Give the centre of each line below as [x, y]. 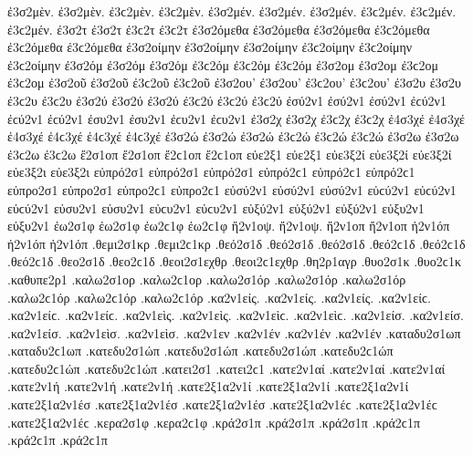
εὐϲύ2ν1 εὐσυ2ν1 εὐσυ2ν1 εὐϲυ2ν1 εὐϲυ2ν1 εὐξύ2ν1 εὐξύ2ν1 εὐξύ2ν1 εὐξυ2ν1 [216, 207]
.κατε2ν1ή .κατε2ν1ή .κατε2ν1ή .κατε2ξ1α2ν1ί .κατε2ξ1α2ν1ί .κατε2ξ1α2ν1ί [208, 386]
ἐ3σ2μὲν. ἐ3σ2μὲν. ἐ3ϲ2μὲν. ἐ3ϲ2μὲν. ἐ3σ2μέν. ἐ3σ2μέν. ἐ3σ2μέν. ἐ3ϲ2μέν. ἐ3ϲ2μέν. [232, 11]
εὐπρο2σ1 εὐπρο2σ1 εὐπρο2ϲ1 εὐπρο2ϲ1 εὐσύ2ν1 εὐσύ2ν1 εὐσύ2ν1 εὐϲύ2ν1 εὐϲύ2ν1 [232, 189]
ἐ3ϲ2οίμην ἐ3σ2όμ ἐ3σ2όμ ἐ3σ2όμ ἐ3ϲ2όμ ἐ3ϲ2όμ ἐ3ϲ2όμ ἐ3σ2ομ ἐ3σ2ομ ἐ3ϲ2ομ [223, 64]
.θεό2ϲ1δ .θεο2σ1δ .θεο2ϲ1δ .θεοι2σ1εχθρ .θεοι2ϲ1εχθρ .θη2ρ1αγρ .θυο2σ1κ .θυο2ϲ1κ [234, 261]
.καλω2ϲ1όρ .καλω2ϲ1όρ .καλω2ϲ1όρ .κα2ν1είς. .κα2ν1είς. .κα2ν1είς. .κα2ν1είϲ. [220, 297]
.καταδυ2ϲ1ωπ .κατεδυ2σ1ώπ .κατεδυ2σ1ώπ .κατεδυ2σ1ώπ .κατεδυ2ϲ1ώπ [200, 351]
